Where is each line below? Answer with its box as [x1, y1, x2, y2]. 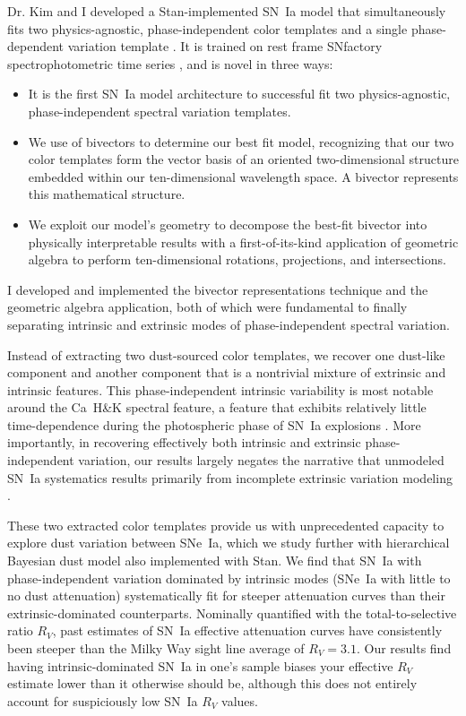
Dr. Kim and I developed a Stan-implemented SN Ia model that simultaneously [7, 2, 446, 20]
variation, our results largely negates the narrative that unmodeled [78, 451, 444, 470]
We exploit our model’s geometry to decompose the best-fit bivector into [28, 214, 427, 233]
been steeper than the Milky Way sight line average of [7, 639, 305, 657]
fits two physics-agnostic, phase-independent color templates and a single [7, 19, 408, 38]
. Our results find [356, 639, 452, 657]
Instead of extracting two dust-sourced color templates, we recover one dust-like [7, 345, 445, 364]
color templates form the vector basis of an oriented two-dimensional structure [28, 150, 459, 168]
